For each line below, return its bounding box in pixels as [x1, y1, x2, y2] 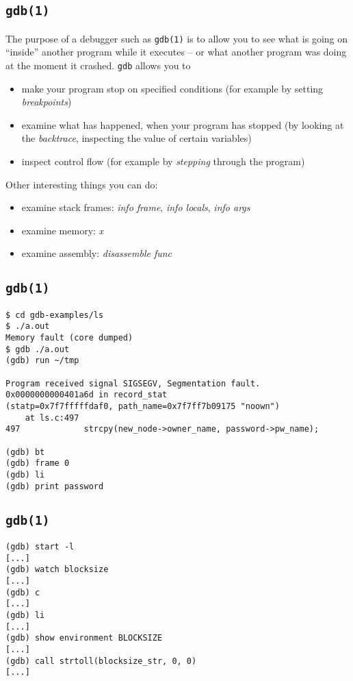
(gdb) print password [5, 481, 104, 491]
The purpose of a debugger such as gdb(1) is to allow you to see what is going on [5, 31, 348, 45]
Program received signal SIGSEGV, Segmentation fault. [5, 378, 261, 388]
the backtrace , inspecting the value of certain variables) [21, 131, 252, 145]
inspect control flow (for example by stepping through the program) [21, 154, 305, 169]
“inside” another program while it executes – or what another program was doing [5, 45, 347, 59]
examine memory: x [21, 223, 104, 237]
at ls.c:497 [25, 412, 79, 423]
